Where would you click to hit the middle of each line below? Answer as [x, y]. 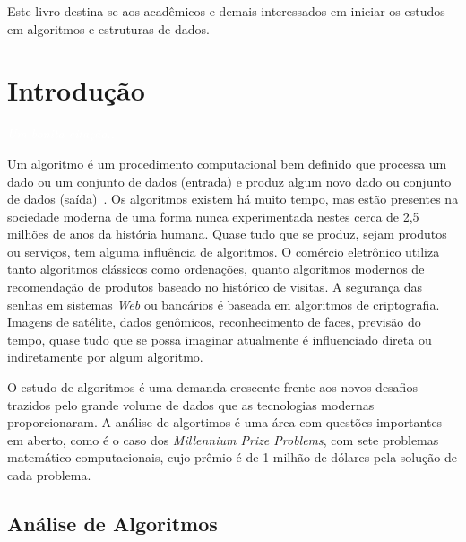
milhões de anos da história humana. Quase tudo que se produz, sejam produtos [227, 234]
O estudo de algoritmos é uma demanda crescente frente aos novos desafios [212, 387]
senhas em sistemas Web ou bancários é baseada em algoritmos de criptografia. [224, 304]
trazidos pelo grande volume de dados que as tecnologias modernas [191, 404]
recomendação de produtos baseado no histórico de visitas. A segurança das [215, 287]
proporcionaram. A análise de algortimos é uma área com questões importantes [225, 422]
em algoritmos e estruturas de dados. [108, 28]
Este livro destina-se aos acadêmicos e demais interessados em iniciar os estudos [226, 11]
